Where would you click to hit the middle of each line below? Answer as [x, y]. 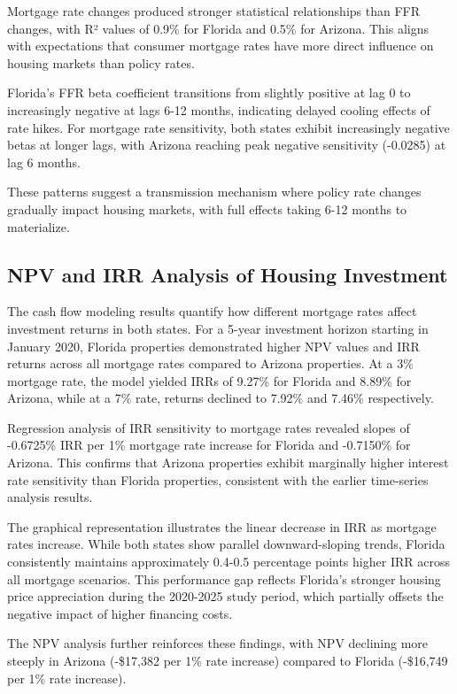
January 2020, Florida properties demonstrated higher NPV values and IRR [213, 346]
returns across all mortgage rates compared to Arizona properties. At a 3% [210, 363]
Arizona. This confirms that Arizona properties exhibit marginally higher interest [228, 463]
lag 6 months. [44, 162]
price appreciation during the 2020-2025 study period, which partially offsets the [225, 596]
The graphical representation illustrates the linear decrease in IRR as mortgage [222, 526]
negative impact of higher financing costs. [120, 613]
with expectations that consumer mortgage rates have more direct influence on [221, 46]
